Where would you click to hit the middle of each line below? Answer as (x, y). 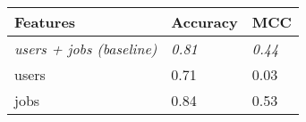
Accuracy (204, 22)
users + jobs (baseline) (86, 49)
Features (45, 22)
